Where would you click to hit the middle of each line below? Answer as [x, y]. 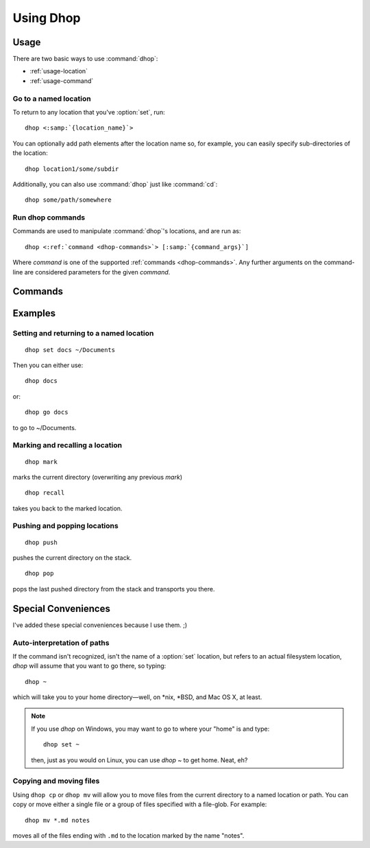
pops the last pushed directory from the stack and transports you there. [114, 589]
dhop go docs [47, 412]
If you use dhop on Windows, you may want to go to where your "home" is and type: [150, 729]
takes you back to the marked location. [67, 508]
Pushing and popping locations [66, 526]
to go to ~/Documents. [45, 427]
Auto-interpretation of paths [61, 643]
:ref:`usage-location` [59, 71]
